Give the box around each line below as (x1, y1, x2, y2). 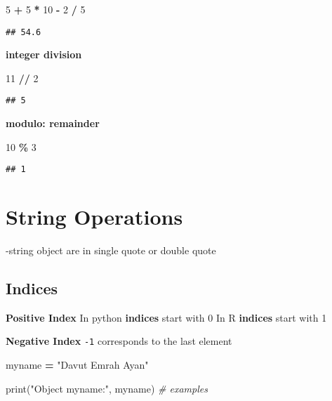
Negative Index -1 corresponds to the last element (6, 334, 232, 348)
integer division (6, 47, 82, 62)
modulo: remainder (6, 116, 100, 131)
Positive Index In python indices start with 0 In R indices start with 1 (6, 310, 327, 324)
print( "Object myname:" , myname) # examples (6, 381, 208, 395)
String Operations (6, 202, 183, 231)
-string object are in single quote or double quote (6, 243, 216, 258)
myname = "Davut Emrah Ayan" (6, 357, 149, 372)
